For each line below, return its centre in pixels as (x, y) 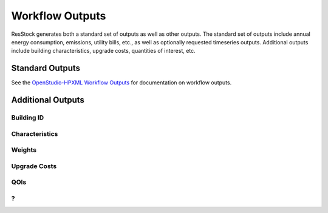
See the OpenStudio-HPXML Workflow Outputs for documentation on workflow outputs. (121, 83)
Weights (24, 150)
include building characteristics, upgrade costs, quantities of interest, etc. (103, 51)
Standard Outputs (46, 68)
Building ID (28, 118)
